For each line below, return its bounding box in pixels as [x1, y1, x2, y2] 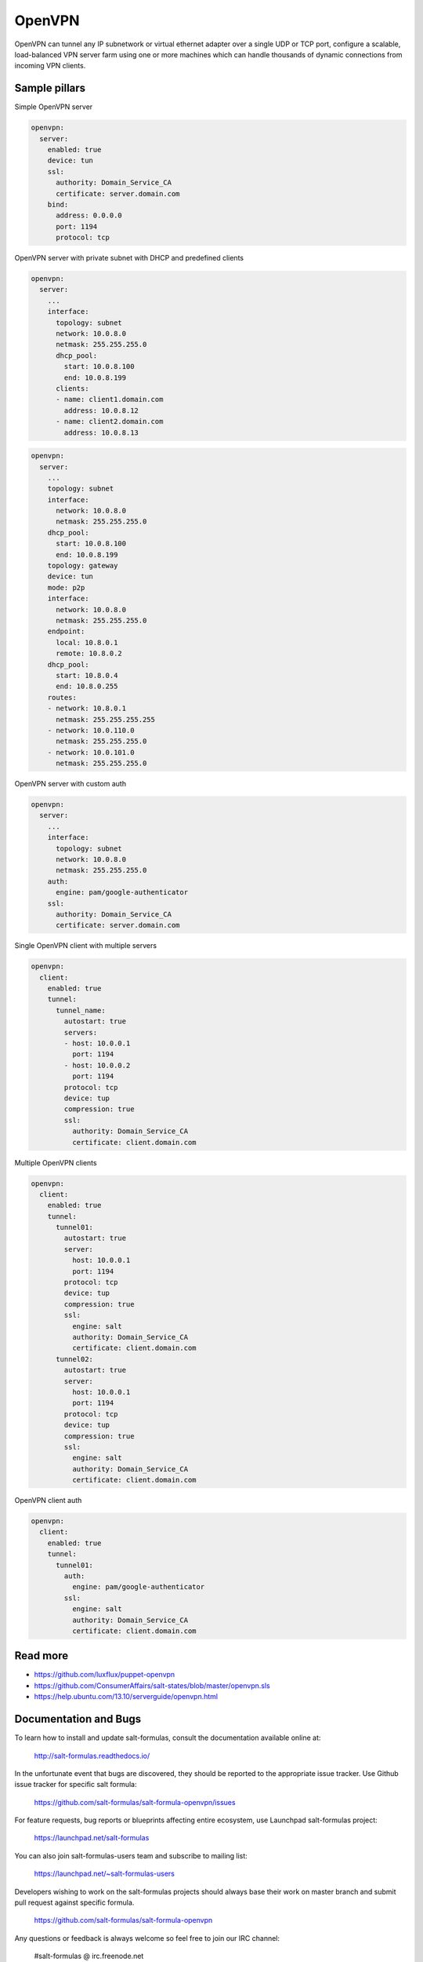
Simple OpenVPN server [14, 102, 93, 111]
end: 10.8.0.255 [56, 682, 118, 691]
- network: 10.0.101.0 [47, 748, 135, 757]
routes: [47, 693, 78, 702]
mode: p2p [47, 583, 85, 592]
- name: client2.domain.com [56, 417, 164, 426]
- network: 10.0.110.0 [47, 726, 135, 735]
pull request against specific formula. [14, 1898, 135, 1907]
